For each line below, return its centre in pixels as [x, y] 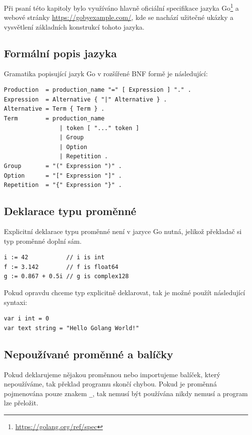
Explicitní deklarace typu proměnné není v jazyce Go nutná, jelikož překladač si [123, 231]
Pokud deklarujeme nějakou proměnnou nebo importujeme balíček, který [112, 374]
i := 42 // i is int [54, 258]
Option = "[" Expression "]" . [63, 176]
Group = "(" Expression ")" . [63, 166]
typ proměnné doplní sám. [43, 241]
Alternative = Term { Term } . [54, 109]
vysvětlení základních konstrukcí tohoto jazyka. [74, 26]
